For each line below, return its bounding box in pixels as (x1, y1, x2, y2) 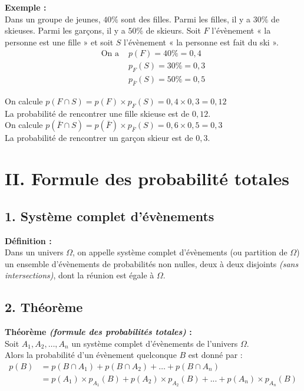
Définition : (5, 234, 52, 247)
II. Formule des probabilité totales (5, 166, 289, 190)
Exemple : (5, 1, 47, 13)
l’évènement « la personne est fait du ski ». (124, 35, 279, 48)
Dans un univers (5, 246, 64, 258)
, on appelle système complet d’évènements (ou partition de (72, 246, 288, 258)
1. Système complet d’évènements (5, 206, 214, 225)
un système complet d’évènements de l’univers (71, 337, 238, 349)
